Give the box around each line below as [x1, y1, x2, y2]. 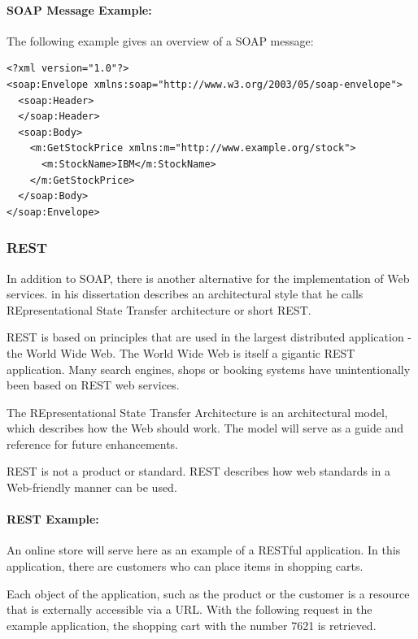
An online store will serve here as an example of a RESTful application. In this [7, 541, 401, 559]
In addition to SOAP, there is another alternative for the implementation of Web [7, 269, 410, 286]
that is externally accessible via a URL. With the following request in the [7, 601, 372, 618]
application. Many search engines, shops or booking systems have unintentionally [7, 360, 411, 377]
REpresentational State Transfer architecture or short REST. [7, 301, 311, 318]
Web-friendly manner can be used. [7, 479, 177, 496]
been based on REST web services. [7, 376, 180, 393]
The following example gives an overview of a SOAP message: [7, 32, 314, 49]
